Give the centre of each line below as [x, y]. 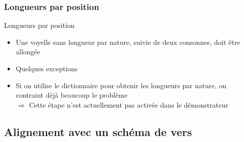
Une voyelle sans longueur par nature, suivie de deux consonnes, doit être [128, 42]
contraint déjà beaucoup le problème [72, 95]
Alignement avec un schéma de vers [98, 131]
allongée [28, 52]
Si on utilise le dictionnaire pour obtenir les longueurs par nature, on [121, 85]
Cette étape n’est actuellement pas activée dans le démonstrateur [129, 104]
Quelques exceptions [47, 68]
